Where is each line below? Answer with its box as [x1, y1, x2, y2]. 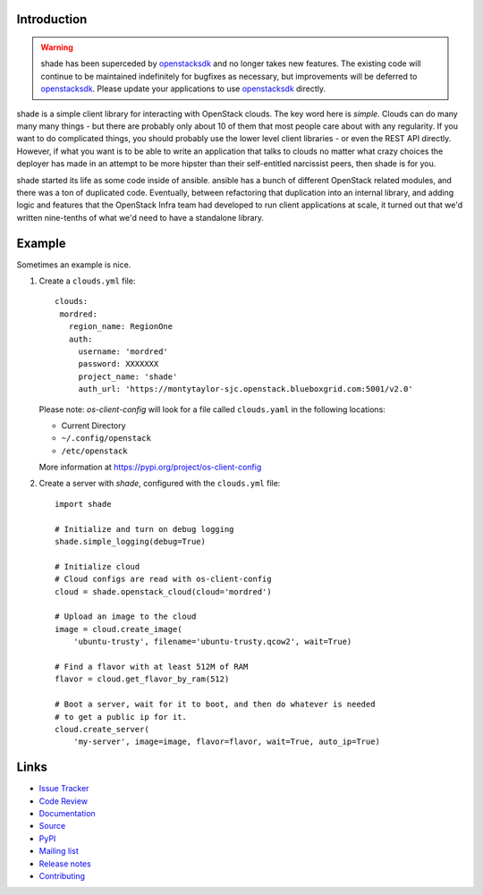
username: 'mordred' [78, 346, 169, 357]
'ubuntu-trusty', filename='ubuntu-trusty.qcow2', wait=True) [72, 637, 352, 647]
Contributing [38, 870, 85, 881]
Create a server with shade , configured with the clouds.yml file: [38, 478, 281, 489]
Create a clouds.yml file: [38, 275, 136, 286]
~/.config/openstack [61, 434, 152, 443]
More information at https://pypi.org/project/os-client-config [38, 461, 262, 473]
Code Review [38, 796, 89, 806]
